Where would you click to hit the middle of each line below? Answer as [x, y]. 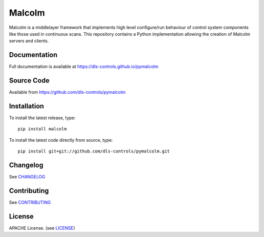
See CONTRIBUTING [30, 202]
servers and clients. [29, 41]
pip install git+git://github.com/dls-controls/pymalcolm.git [94, 151]
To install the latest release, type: [42, 118]
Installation [26, 106]
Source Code [29, 81]
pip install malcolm [42, 129]
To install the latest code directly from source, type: [61, 140]
